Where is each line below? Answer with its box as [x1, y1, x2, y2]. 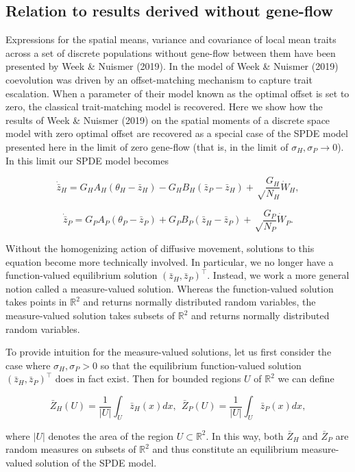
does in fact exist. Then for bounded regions [55, 371, 241, 386]
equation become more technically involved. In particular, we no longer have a [5, 254, 334, 269]
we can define [278, 371, 334, 386]
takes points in [5, 295, 67, 309]
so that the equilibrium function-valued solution [100, 358, 302, 372]
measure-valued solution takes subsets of [5, 308, 175, 323]
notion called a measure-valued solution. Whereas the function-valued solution [5, 281, 334, 295]
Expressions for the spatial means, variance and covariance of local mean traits [5, 32, 336, 47]
